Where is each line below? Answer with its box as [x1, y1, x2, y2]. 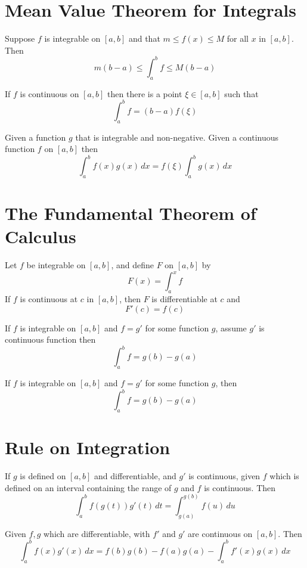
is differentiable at [151, 293, 218, 305]
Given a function [5, 131, 66, 143]
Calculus [5, 224, 76, 249]
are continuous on [188, 527, 253, 539]
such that [224, 87, 259, 100]
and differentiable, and [94, 470, 176, 482]
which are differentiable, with [44, 527, 150, 539]
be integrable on [26, 259, 86, 271]
